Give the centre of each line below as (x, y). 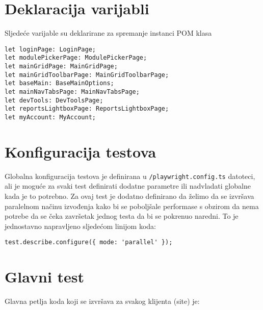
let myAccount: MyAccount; (50, 117)
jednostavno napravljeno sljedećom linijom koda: (80, 226)
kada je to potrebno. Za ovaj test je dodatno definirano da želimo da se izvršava (129, 196)
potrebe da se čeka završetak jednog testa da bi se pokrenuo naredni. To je (122, 216)
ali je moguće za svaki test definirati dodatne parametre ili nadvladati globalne (128, 186)
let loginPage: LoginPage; (50, 49)
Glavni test (45, 277)
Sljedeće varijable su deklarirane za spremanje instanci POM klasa (108, 33)
